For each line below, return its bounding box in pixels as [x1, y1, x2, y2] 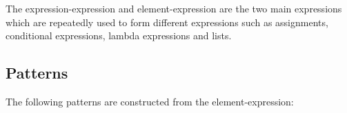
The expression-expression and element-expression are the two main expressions [6, 1, 342, 15]
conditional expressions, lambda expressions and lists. [6, 28, 232, 43]
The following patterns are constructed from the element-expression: [6, 94, 294, 108]
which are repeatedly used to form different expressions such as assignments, [6, 14, 328, 29]
